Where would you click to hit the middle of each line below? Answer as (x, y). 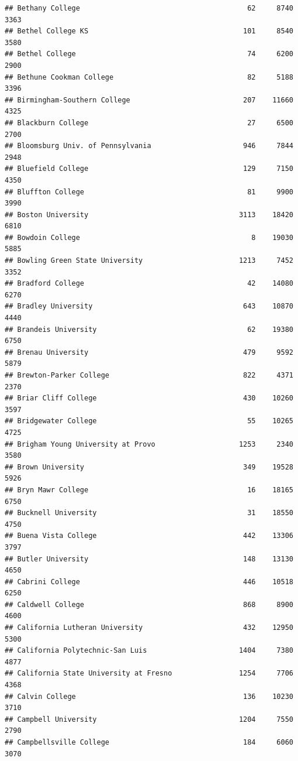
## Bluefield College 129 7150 (149, 169)
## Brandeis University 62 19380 (149, 329)
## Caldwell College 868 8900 (149, 604)
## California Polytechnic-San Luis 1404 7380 (149, 651)
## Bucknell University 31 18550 (149, 513)
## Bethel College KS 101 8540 (149, 31)
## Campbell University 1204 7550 (149, 719)
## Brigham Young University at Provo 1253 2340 (149, 444)
